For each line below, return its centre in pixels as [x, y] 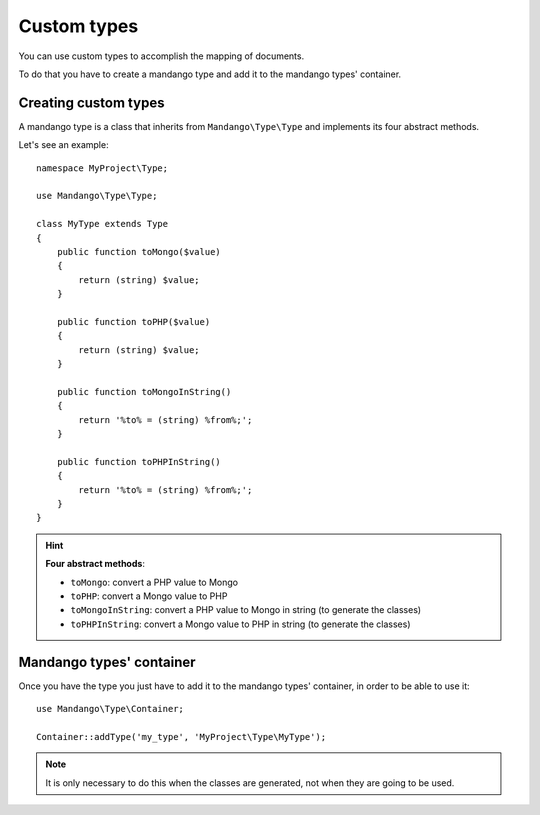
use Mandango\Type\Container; [110, 709]
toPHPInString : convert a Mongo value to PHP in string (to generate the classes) [240, 624]
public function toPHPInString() [139, 461]
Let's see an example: [63, 145]
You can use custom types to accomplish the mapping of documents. [161, 56]
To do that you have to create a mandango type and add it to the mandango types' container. [210, 74]
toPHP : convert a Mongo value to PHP [149, 596]
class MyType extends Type [102, 224]
